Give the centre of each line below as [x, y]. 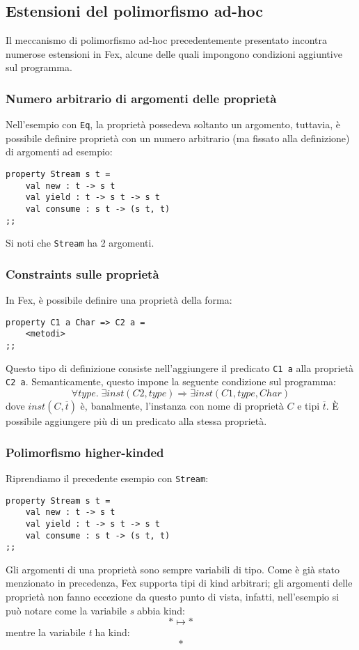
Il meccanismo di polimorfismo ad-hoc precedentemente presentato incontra [166, 40]
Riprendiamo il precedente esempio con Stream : [107, 478]
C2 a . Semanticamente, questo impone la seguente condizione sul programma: [171, 381]
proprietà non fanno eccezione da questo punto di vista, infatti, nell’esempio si [173, 597]
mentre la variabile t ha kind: [68, 632]
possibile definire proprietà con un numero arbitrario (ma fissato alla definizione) [178, 138]
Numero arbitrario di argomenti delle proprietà [141, 98]
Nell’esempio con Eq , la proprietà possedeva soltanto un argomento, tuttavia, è [173, 124]
